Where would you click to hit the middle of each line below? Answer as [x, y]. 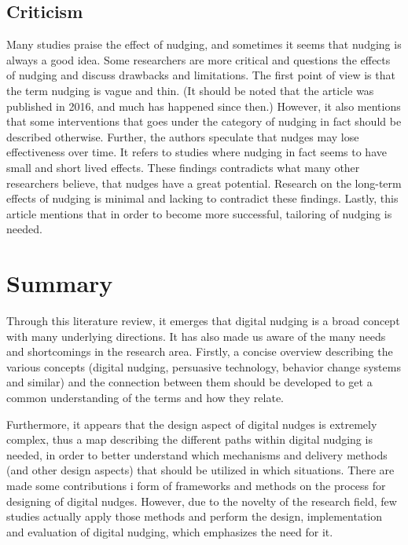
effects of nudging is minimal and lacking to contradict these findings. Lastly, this [202, 198]
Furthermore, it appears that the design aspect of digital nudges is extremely [192, 424]
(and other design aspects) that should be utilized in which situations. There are [200, 470]
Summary [60, 283]
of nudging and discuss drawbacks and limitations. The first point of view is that [201, 75]
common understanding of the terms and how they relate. [145, 398]
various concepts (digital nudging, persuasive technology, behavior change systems [204, 366]
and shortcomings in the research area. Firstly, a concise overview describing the [200, 351]
